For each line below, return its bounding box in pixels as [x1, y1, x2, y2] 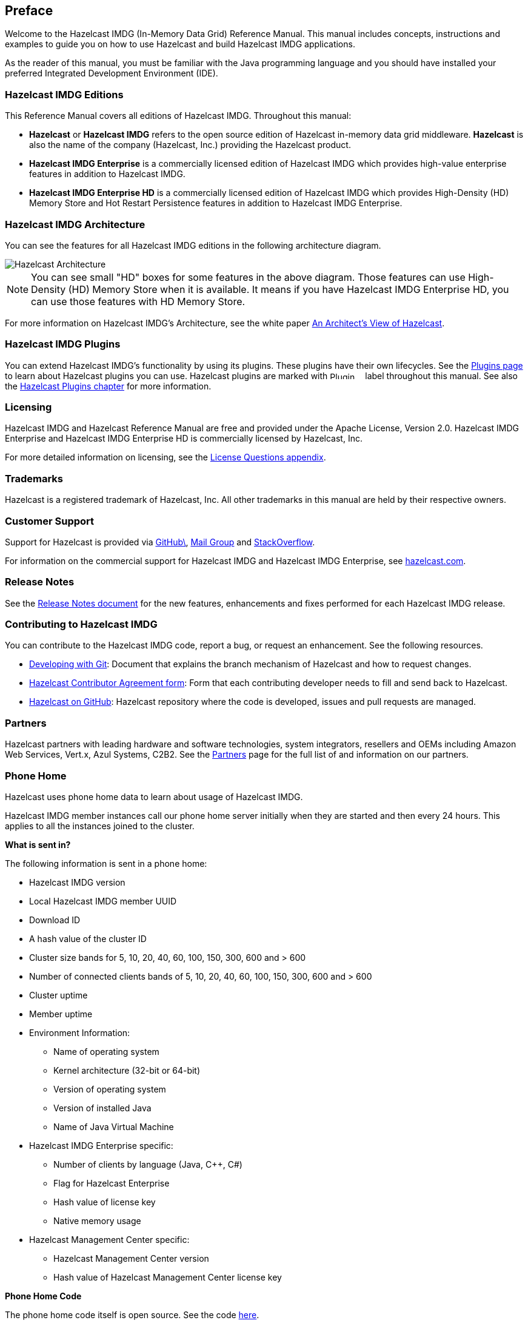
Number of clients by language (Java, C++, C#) [53, 1159, 242, 1170]
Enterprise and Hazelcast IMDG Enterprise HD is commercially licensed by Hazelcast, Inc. [5, 433, 363, 444]
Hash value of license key [53, 1196, 156, 1207]
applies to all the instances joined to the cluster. [5, 820, 195, 831]
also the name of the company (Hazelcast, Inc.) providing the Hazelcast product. [29, 140, 351, 150]
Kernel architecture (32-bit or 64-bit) [53, 1065, 201, 1076]
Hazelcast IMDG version [29, 877, 125, 887]
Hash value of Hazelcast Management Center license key [53, 1271, 282, 1282]
